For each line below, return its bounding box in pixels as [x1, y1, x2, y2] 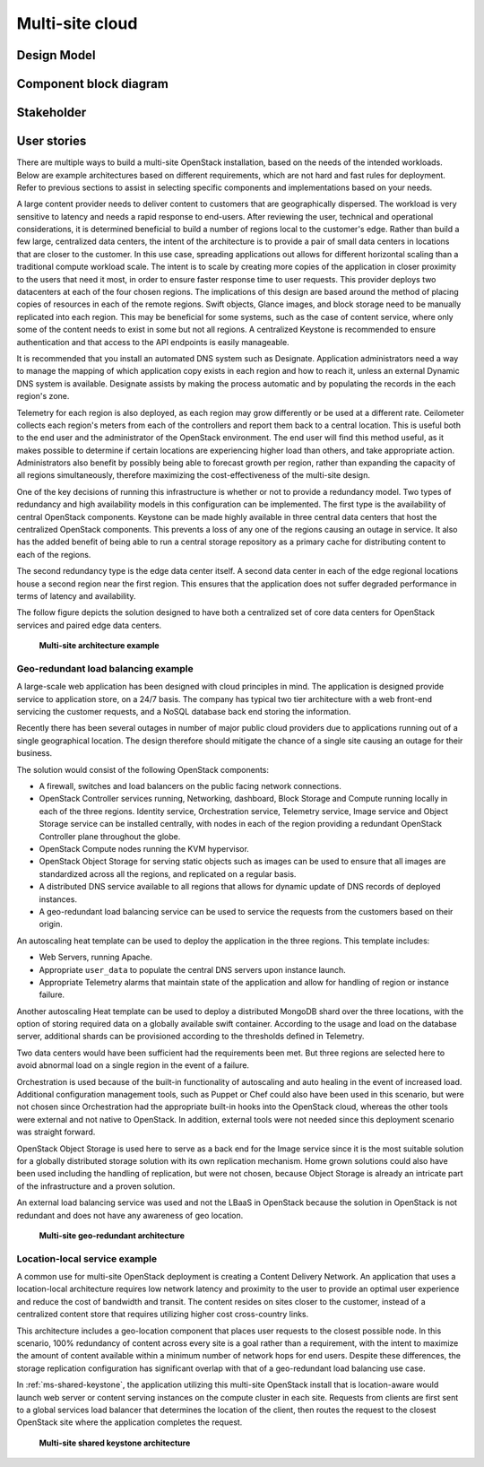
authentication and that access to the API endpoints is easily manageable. [16, 336, 290, 347]
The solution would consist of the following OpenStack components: [16, 764, 269, 775]
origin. [39, 919, 63, 930]
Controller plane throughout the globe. [39, 830, 181, 842]
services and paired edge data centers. [16, 620, 162, 630]
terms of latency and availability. [16, 591, 136, 601]
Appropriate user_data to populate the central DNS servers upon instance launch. [39, 964, 347, 975]
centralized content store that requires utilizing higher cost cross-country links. [16, 1309, 309, 1320]
